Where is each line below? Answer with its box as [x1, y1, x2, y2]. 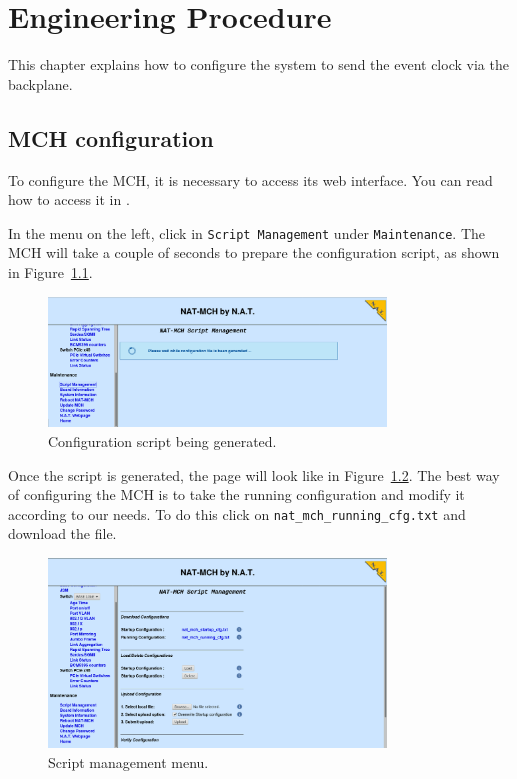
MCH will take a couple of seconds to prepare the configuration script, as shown [8, 242, 500, 263]
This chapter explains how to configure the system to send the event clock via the [8, 54, 509, 75]
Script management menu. [48, 752, 209, 773]
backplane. [8, 73, 73, 94]
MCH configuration [8, 122, 214, 153]
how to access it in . [8, 189, 130, 210]
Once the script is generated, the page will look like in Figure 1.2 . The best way [8, 464, 500, 485]
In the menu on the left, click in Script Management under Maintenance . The [8, 222, 486, 243]
